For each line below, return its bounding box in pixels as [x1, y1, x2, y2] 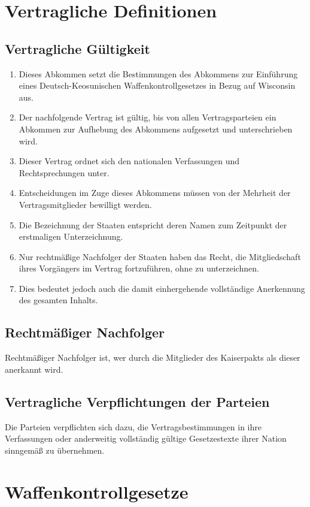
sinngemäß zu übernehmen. [5, 443, 105, 456]
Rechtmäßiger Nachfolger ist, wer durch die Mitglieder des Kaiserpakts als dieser [5, 351, 300, 364]
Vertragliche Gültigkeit [5, 39, 150, 58]
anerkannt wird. [5, 363, 63, 375]
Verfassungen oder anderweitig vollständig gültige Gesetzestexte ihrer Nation [5, 432, 287, 445]
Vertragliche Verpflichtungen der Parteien [5, 392, 270, 411]
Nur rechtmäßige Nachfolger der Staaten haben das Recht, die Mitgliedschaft [19, 250, 301, 262]
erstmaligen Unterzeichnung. [19, 230, 123, 243]
